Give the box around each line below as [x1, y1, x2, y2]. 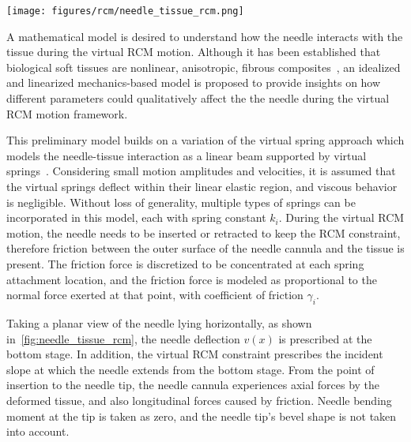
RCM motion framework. [6, 105, 128, 122]
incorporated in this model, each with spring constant [6, 209, 266, 226]
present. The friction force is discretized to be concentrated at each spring [6, 255, 364, 272]
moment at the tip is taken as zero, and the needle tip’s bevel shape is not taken [6, 407, 397, 424]
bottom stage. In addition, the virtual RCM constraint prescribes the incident [6, 346, 383, 362]
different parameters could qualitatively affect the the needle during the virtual [6, 90, 390, 107]
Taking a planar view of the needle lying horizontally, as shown [6, 314, 312, 331]
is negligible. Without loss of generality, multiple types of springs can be [6, 193, 356, 210]
